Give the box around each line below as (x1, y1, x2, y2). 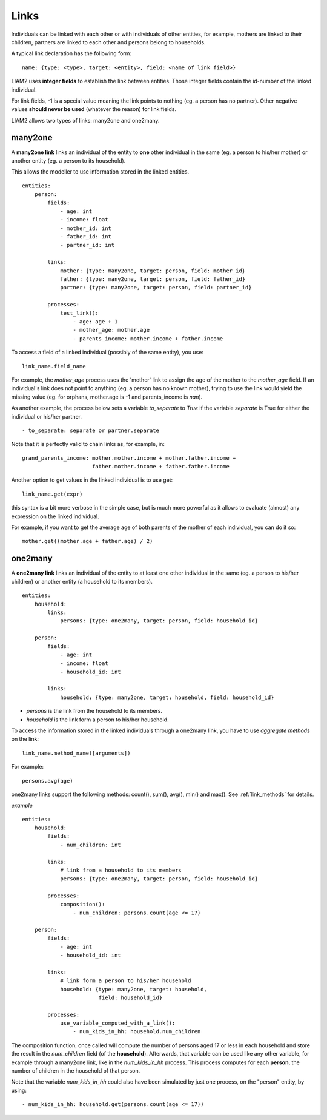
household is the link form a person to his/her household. (26, 716, 169, 723)
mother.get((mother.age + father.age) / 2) (22, 538, 153, 545)
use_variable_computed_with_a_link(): (60, 1020, 176, 1027)
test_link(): (60, 309, 99, 317)
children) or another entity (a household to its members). (11, 578, 153, 585)
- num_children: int (60, 841, 121, 848)
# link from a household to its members (60, 867, 182, 874)
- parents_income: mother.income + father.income (73, 335, 223, 342)
